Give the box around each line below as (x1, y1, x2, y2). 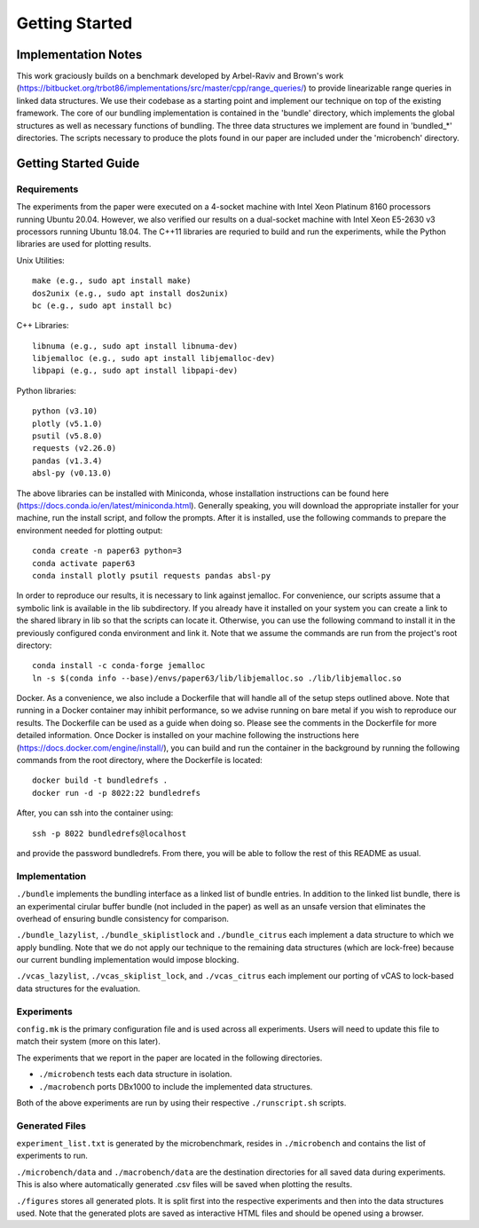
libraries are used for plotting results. (16, 239, 152, 249)
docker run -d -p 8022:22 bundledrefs (32, 788, 201, 798)
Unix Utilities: (16, 255, 66, 265)
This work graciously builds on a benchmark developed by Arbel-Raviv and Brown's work (16, 71, 344, 82)
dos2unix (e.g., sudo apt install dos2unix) (32, 288, 230, 298)
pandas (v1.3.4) (32, 455, 103, 466)
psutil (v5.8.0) (32, 431, 103, 441)
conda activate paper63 (32, 558, 136, 568)
